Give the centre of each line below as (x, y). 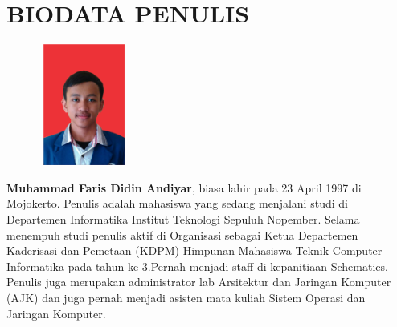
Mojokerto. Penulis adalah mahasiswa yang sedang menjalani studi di (177, 203)
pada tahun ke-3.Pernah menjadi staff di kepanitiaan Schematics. (228, 266)
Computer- (359, 250)
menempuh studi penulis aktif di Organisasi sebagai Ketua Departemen (182, 234)
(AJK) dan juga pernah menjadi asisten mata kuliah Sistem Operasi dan (186, 298)
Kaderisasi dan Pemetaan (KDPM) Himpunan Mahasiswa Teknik (168, 250)
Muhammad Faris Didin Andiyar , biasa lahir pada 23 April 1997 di (184, 187)
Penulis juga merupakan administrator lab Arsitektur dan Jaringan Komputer (199, 282)
